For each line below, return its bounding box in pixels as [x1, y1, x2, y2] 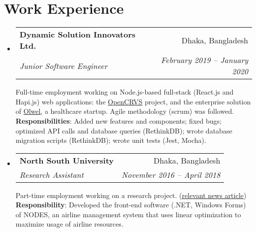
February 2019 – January [161, 54, 248, 66]
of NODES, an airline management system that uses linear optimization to [15, 209, 241, 219]
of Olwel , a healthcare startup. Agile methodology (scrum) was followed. [15, 106, 234, 116]
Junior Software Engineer [19, 60, 108, 71]
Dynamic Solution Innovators [19, 29, 136, 40]
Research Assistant [19, 168, 84, 180]
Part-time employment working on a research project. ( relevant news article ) [15, 190, 247, 200]
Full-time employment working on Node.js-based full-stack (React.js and [15, 87, 234, 97]
